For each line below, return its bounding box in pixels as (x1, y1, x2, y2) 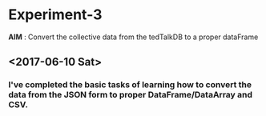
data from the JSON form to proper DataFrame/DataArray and (8, 90, 253, 101)
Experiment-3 (8, 6, 103, 24)
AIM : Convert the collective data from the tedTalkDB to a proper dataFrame (8, 32, 259, 42)
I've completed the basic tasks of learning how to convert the (8, 79, 252, 90)
